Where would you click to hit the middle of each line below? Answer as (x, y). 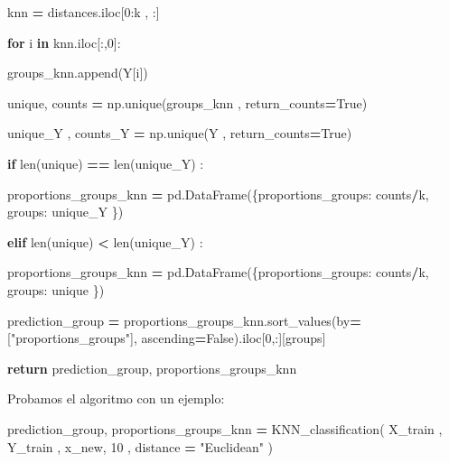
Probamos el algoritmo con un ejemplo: (116, 398)
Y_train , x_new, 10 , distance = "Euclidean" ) (140, 446)
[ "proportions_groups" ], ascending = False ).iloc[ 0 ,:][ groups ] (167, 338)
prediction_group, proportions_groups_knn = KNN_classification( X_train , (225, 428)
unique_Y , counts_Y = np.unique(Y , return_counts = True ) (180, 133)
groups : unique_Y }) (65, 212)
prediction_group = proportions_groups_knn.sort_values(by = (184, 320)
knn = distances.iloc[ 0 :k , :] (84, 12)
